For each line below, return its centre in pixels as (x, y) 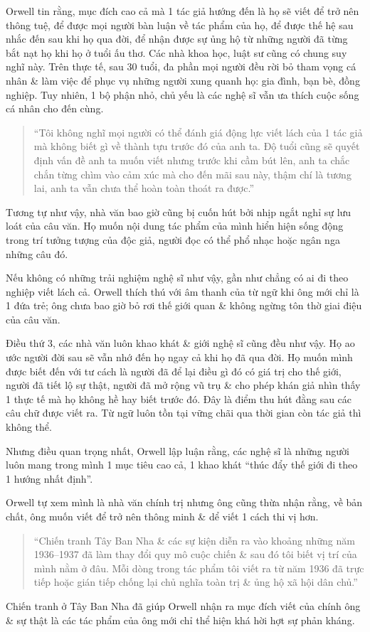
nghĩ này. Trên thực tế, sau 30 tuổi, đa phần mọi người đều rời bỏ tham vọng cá (181, 66)
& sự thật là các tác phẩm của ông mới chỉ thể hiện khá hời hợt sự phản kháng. (180, 620)
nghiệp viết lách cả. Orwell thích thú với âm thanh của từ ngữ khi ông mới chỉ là (183, 291)
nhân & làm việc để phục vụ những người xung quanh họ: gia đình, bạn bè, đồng (183, 80)
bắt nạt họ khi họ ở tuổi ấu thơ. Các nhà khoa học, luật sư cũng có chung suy (176, 52)
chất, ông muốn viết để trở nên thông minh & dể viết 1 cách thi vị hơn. (162, 516)
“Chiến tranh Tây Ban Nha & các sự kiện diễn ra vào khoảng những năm (194, 540)
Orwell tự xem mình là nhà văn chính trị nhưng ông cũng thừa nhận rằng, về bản (184, 502)
